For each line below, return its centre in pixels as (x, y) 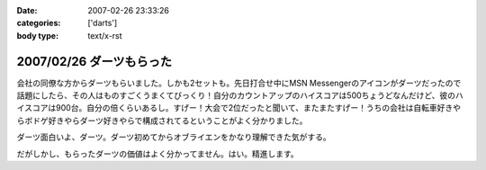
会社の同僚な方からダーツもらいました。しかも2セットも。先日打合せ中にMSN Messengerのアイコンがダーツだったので (239, 83)
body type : (37, 35)
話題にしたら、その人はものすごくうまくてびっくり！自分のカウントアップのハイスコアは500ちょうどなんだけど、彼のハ (240, 95)
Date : (27, 10)
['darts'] (103, 23)
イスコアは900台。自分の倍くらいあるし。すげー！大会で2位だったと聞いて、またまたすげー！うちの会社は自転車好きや (238, 108)
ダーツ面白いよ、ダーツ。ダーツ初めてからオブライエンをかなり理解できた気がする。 (174, 137)
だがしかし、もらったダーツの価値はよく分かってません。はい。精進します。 (157, 154)
